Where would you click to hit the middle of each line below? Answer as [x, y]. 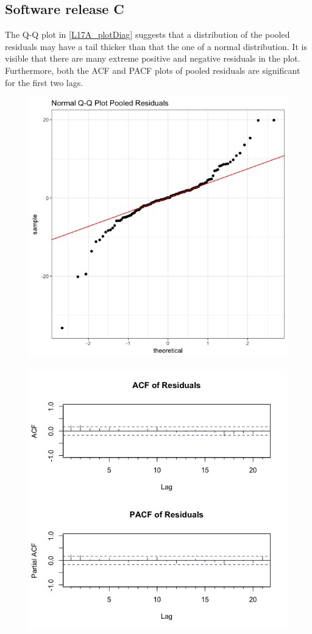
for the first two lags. [44, 82]
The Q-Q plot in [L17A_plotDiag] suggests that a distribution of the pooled [147, 34]
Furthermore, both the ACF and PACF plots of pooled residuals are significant [153, 70]
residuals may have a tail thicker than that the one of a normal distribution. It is [156, 46]
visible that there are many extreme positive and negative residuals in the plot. [153, 58]
